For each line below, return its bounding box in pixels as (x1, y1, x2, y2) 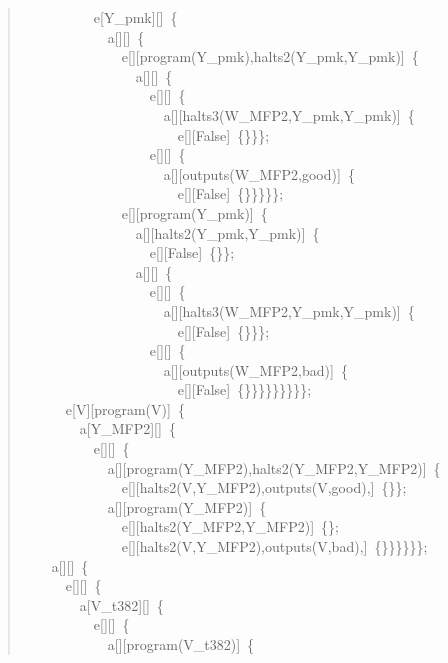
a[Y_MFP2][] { (79, 418, 176, 439)
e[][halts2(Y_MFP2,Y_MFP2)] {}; (121, 516, 339, 537)
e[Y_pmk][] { (93, 7, 178, 27)
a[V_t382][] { (79, 594, 164, 615)
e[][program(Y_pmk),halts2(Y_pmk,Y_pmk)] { (121, 46, 419, 67)
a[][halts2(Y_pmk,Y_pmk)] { (135, 222, 320, 243)
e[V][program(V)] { (65, 398, 185, 419)
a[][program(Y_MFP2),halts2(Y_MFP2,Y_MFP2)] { (107, 457, 441, 478)
